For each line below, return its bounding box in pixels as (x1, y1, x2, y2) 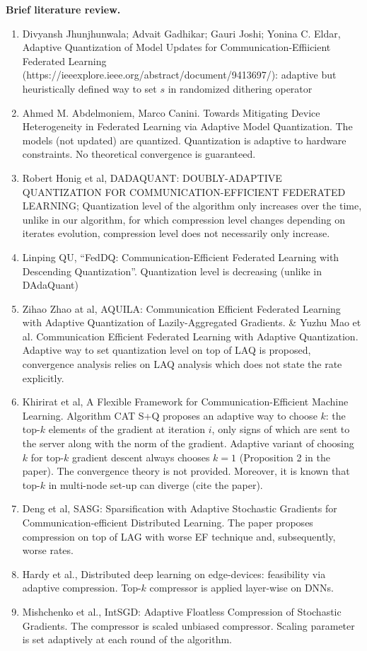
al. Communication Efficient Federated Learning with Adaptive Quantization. (22, 328, 359, 343)
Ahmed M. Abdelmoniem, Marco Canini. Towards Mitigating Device (22, 105, 320, 120)
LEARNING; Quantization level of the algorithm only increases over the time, (22, 198, 362, 213)
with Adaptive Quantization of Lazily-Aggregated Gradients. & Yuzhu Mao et (22, 315, 361, 330)
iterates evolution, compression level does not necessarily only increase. (22, 226, 330, 241)
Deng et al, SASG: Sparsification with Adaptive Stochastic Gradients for (22, 501, 337, 516)
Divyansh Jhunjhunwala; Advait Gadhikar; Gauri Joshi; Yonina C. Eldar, (22, 25, 341, 40)
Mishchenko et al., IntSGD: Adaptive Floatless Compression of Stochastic (22, 604, 342, 618)
